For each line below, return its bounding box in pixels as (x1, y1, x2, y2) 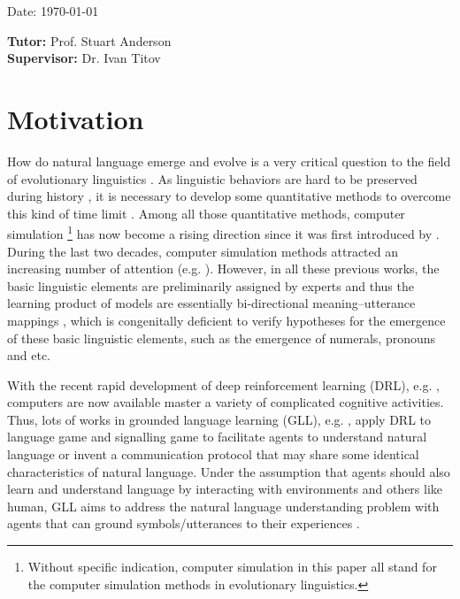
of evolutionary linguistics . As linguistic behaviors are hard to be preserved (7, 169, 418, 188)
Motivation (7, 100, 144, 136)
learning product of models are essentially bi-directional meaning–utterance (7, 294, 416, 312)
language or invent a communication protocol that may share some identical (7, 445, 419, 464)
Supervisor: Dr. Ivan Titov (7, 49, 161, 67)
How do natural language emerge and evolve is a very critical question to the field (7, 151, 451, 170)
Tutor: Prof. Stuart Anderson (7, 31, 172, 50)
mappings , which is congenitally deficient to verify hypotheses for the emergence (7, 311, 446, 329)
